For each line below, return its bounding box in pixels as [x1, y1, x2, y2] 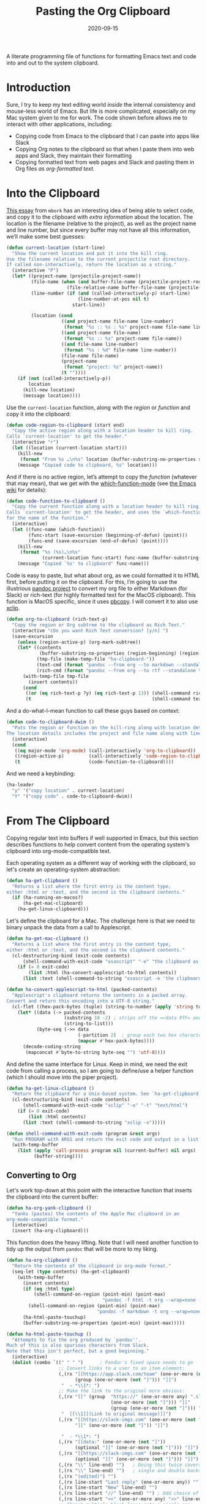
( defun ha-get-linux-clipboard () [6, 1085, 95, 1091]
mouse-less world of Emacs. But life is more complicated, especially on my [6, 107, 196, 115]
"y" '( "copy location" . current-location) [12, 788, 124, 794]
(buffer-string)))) [33, 1153, 84, 1160]
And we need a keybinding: [6, 770, 75, 777]
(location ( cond [31, 313, 72, 319]
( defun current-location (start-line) [6, 244, 105, 251]
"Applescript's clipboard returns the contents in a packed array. [12, 992, 188, 998]
